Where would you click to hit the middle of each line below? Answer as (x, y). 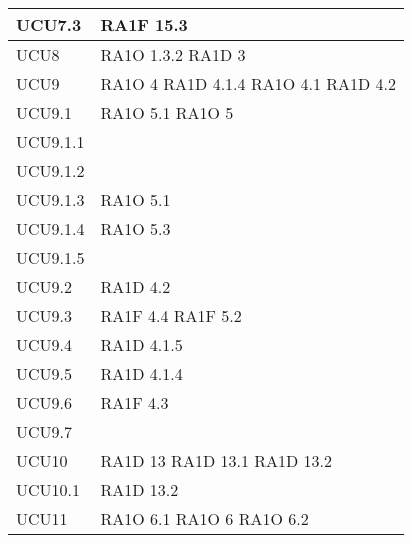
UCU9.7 (44, 431)
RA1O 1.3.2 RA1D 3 (173, 54)
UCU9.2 (44, 286)
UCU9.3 (44, 315)
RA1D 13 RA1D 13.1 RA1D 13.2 (216, 460)
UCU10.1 (48, 489)
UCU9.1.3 (50, 199)
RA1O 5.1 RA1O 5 (167, 112)
